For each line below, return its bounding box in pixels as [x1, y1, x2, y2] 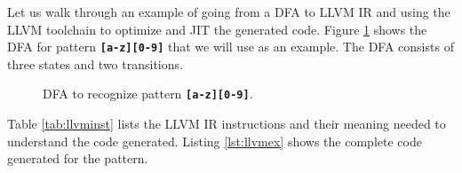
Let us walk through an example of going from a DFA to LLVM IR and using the [7, 3, 450, 20]
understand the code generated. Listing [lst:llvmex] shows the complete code [7, 131, 422, 150]
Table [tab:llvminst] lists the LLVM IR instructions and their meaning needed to [7, 114, 446, 133]
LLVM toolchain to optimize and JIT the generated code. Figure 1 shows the [7, 20, 427, 38]
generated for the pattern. [7, 149, 148, 168]
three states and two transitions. [7, 54, 183, 73]
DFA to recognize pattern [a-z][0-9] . [43, 84, 253, 103]
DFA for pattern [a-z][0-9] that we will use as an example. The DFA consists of [7, 37, 454, 56]
